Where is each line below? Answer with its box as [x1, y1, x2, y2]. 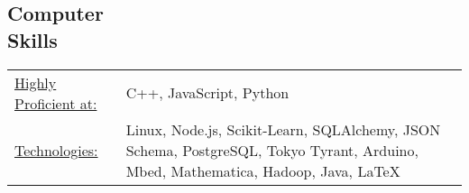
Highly [14, 71, 57, 93]
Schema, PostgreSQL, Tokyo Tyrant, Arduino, [125, 139, 418, 161]
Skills [7, 25, 58, 53]
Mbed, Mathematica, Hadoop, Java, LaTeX [125, 160, 400, 181]
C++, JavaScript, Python [125, 82, 290, 104]
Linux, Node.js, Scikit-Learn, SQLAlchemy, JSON [125, 118, 441, 140]
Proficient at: [14, 92, 97, 114]
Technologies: [14, 139, 98, 161]
